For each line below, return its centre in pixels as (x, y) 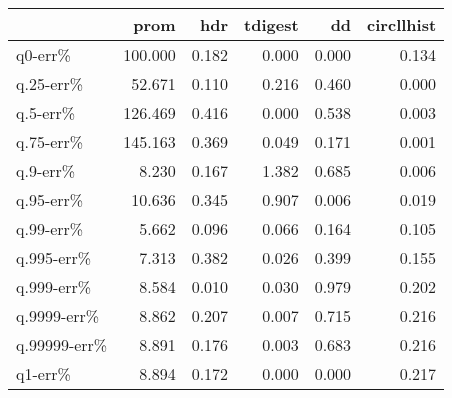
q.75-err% (50, 141)
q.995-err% (54, 257)
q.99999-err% (62, 344)
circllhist (402, 24)
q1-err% (43, 373)
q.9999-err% (58, 315)
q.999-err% (54, 286)
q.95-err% (50, 199)
